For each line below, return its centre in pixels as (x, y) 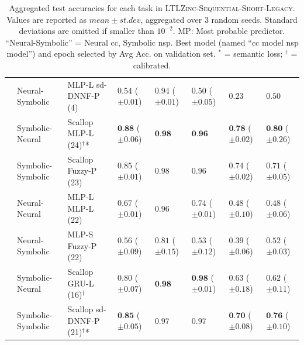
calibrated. (152, 65)
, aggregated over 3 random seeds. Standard (219, 19)
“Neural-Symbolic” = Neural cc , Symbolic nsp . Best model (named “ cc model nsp (152, 42)
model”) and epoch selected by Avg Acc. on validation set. (111, 54)
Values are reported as (46, 19)
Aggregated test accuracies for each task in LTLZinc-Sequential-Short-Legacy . (152, 8)
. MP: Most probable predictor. (229, 31)
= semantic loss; (253, 54)
